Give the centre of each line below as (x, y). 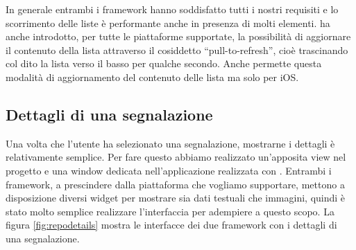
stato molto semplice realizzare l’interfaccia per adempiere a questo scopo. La (170, 211)
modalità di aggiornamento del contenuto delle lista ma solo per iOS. (152, 77)
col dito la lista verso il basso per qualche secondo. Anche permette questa (164, 63)
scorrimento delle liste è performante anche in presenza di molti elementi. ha (168, 23)
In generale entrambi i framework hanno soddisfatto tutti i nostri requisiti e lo (172, 9)
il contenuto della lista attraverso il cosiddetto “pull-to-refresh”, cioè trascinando (177, 50)
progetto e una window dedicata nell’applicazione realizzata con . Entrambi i (169, 170)
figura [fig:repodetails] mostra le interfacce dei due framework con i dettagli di (171, 225)
